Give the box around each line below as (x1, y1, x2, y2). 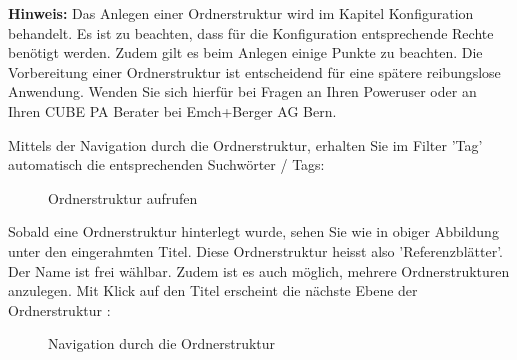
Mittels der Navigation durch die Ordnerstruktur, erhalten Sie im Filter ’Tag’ (8, 134, 483, 155)
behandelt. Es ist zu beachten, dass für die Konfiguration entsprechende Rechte (8, 22, 494, 43)
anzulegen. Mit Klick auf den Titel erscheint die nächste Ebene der (8, 280, 418, 301)
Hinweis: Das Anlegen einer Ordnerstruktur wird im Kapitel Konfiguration (8, 3, 474, 23)
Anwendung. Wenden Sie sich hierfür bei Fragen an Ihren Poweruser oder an (8, 81, 477, 102)
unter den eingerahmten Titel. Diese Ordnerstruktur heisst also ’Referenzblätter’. (8, 240, 503, 261)
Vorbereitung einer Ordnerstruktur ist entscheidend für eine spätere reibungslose (8, 61, 501, 82)
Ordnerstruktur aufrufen (48, 187, 198, 208)
